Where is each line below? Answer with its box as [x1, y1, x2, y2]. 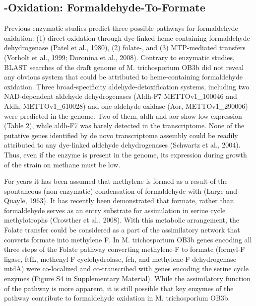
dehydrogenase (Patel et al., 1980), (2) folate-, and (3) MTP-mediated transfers [4, 42, 246, 53]
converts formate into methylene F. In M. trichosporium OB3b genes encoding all [4, 234, 252, 244]
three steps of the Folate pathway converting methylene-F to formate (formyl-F [4, 244, 245, 254]
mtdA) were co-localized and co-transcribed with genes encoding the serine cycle [4, 263, 249, 274]
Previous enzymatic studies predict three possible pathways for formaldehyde [4, 23, 238, 33]
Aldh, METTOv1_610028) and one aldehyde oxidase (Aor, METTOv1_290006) [4, 100, 248, 111]
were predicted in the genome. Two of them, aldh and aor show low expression [4, 110, 242, 121]
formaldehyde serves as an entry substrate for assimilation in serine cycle [4, 205, 226, 215]
